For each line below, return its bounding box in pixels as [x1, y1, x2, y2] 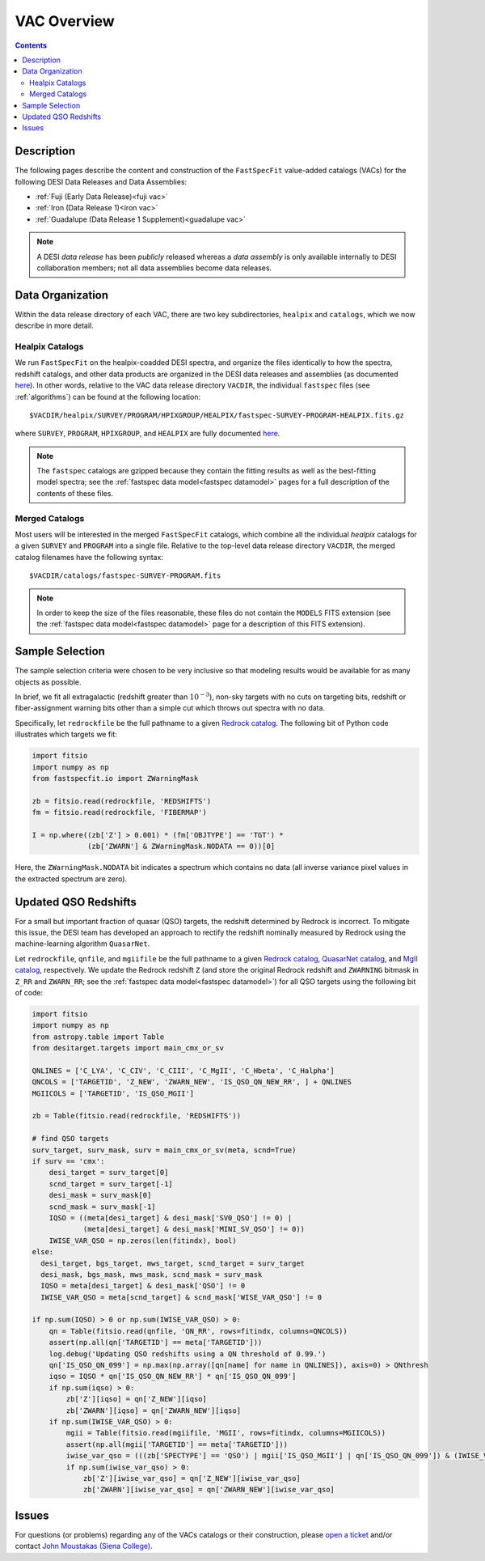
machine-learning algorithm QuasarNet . [15, 939, 150, 948]
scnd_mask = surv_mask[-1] [48, 1202, 157, 1211]
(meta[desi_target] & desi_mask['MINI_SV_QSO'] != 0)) [82, 1224, 306, 1234]
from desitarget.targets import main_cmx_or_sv [32, 1044, 224, 1053]
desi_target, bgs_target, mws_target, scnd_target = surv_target [40, 1258, 306, 1268]
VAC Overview [15, 12, 115, 30]
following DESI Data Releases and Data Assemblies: [15, 176, 188, 186]
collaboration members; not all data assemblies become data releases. [36, 263, 272, 273]
